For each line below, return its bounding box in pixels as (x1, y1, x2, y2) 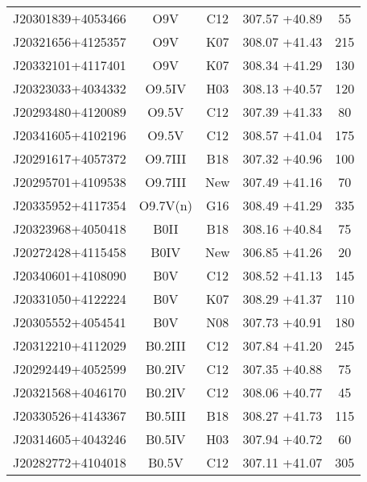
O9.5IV (145, 79, 187, 98)
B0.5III (145, 406, 186, 425)
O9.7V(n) (138, 196, 192, 214)
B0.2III (145, 336, 186, 355)
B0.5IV (146, 430, 186, 448)
